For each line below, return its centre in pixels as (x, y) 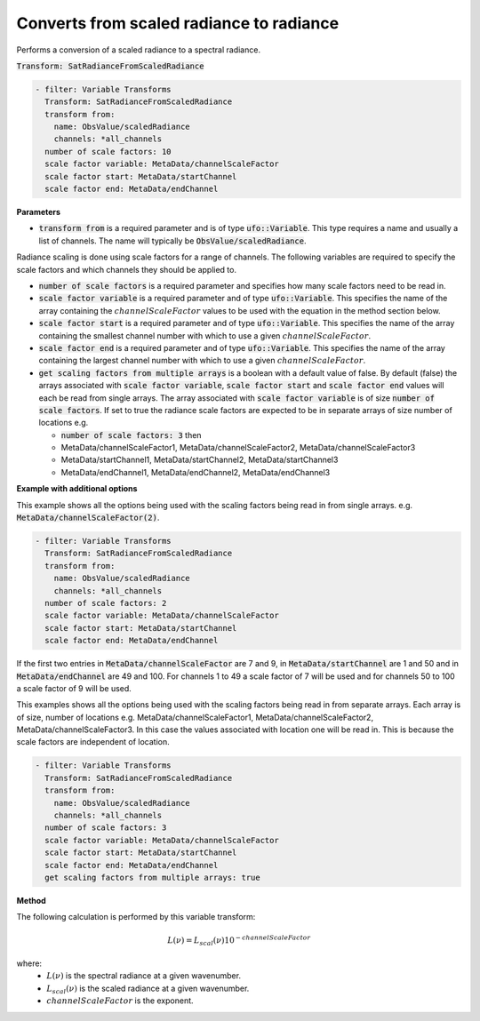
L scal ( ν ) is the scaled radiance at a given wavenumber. (148, 989)
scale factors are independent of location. (93, 742)
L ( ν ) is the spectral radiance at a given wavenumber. (144, 976)
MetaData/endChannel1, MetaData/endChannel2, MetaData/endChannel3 (196, 472)
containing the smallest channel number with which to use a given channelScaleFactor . (205, 335)
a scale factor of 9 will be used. (74, 688)
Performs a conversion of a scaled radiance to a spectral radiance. (139, 50)
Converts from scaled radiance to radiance (178, 23)
